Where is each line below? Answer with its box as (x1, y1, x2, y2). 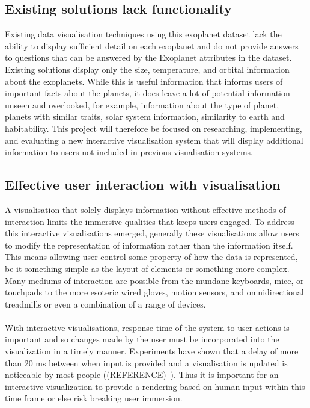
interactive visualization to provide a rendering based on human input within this (5, 380, 305, 392)
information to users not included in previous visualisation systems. (5, 146, 253, 158)
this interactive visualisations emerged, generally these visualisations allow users (5, 227, 299, 240)
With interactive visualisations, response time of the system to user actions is (5, 321, 290, 333)
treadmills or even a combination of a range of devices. (5, 297, 206, 310)
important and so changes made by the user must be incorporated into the (5, 333, 279, 345)
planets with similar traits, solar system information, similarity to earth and (5, 110, 285, 123)
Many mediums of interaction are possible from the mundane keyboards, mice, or (5, 274, 304, 286)
